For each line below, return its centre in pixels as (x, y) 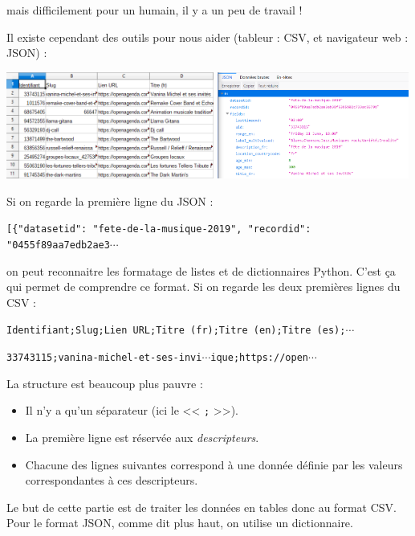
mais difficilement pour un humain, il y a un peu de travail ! (155, 10)
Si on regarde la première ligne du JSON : (110, 200)
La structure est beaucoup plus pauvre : (105, 383)
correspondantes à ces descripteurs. (112, 480)
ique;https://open (259, 358)
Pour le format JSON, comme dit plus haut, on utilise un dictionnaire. (180, 523)
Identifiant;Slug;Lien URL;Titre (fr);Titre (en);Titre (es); (176, 331)
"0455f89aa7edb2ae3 (58, 245)
